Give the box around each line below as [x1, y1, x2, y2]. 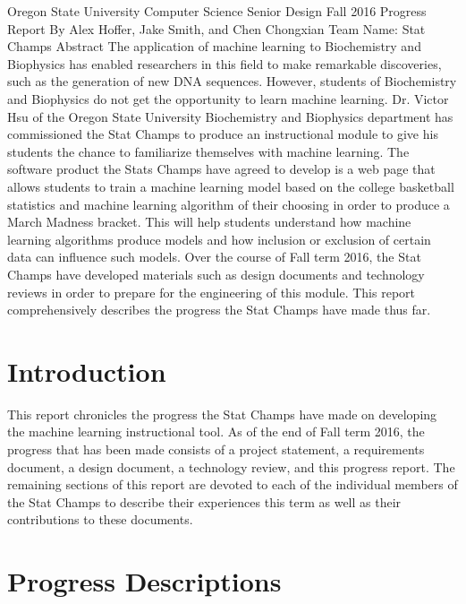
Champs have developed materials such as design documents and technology [7, 264, 425, 283]
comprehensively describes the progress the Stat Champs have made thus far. [7, 300, 431, 319]
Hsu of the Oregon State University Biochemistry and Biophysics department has [7, 107, 453, 125]
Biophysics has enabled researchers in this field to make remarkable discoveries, [7, 54, 442, 73]
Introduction [7, 352, 166, 389]
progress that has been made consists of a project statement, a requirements [7, 440, 425, 458]
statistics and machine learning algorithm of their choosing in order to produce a [7, 194, 450, 213]
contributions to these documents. [7, 510, 193, 529]
